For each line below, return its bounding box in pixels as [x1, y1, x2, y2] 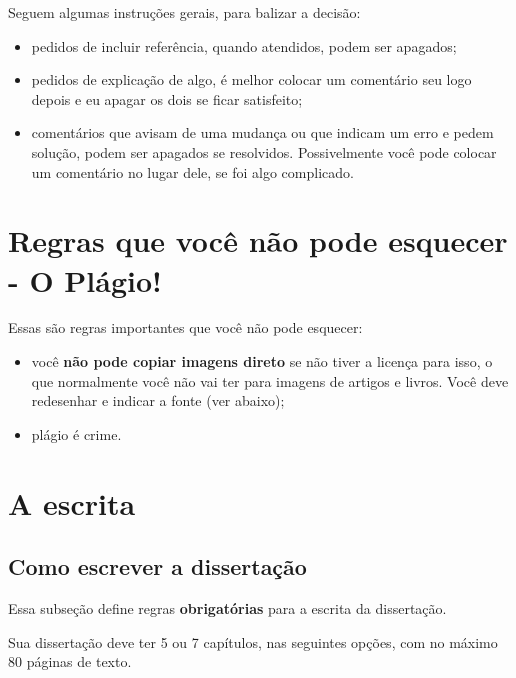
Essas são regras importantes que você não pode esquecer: [8, 317, 363, 338]
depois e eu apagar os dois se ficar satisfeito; [31, 88, 303, 109]
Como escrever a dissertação [8, 551, 307, 582]
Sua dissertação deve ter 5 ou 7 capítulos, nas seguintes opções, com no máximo [8, 631, 498, 652]
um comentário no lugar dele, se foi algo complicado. [31, 161, 354, 182]
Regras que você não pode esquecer [8, 220, 508, 261]
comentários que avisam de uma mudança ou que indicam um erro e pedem [31, 122, 494, 143]
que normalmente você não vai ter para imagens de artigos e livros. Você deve [31, 370, 509, 391]
